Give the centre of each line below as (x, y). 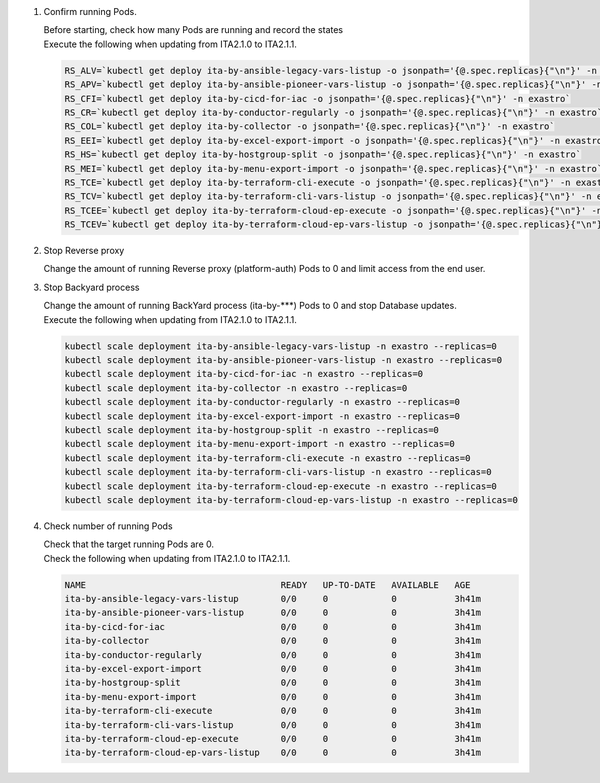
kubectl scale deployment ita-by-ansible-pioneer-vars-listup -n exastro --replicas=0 (283, 359)
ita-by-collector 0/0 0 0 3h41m (273, 641)
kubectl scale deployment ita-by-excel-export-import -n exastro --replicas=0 (262, 416)
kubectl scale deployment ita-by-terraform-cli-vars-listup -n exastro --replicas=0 (278, 472)
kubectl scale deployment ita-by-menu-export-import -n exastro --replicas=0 (259, 444)
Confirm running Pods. (90, 11)
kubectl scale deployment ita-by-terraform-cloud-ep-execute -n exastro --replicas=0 (280, 486)
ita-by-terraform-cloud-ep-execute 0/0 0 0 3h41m (273, 738)
